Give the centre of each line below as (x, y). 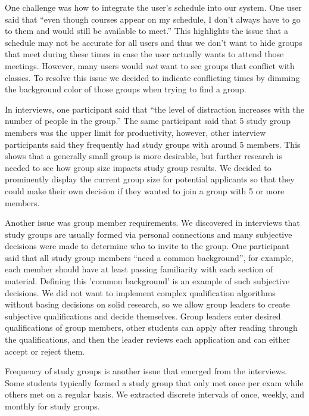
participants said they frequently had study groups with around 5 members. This (153, 144)
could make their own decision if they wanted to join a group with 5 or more (145, 190)
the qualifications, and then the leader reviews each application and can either (148, 339)
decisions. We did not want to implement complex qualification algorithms (140, 292)
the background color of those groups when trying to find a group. (126, 89)
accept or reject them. (45, 351)
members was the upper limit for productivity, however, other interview (135, 132)
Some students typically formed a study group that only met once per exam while (154, 382)
